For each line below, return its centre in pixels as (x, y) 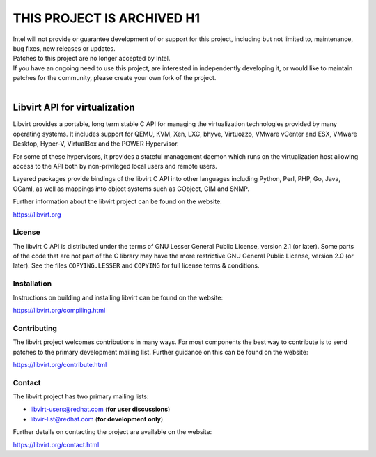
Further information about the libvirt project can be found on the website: (117, 201)
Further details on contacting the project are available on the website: (112, 432)
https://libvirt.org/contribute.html (60, 364)
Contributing (35, 328)
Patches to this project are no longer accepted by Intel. (92, 59)
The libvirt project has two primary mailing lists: (81, 396)
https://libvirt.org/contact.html (56, 444)
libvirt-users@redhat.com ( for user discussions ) (100, 409)
